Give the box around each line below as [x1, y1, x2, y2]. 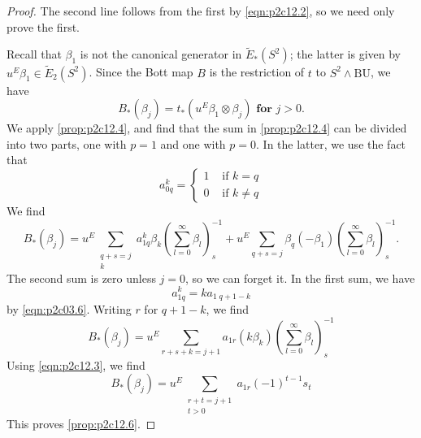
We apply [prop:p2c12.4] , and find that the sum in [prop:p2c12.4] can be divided [7, 119, 407, 137]
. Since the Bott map [89, 63, 193, 80]
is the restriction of [209, 63, 305, 80]
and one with [160, 135, 226, 152]
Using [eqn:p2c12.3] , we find [7, 356, 145, 373]
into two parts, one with [7, 135, 127, 152]
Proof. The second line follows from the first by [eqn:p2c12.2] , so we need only [7, 2, 395, 19]
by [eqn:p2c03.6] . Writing [7, 300, 132, 317]
